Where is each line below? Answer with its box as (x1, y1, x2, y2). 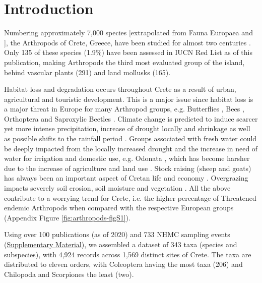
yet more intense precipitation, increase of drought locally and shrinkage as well (4, 123, 250, 134)
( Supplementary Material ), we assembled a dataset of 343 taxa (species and (4, 239, 237, 249)
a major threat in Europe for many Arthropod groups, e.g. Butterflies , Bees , (4, 103, 244, 114)
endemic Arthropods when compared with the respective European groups (4, 202, 234, 213)
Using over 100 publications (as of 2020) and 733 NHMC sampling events (4, 229, 230, 240)
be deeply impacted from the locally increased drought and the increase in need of (4, 143, 258, 153)
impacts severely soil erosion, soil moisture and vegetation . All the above (4, 183, 231, 193)
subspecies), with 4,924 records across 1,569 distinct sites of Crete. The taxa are (4, 249, 251, 259)
